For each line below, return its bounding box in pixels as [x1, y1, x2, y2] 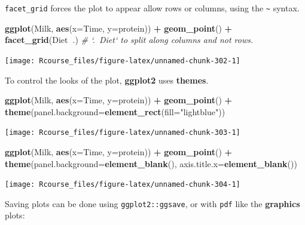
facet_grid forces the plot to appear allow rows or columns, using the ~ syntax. [5, 2, 300, 14]
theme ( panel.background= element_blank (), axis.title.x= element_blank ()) [5, 157, 297, 169]
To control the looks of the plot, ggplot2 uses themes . [5, 73, 209, 86]
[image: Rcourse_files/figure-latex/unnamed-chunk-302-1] [5, 56, 240, 65]
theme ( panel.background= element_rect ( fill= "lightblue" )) [5, 105, 225, 118]
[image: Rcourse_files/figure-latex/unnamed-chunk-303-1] [5, 128, 240, 137]
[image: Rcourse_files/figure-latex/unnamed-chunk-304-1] [5, 180, 240, 189]
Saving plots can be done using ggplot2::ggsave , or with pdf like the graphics [5, 197, 300, 209]
